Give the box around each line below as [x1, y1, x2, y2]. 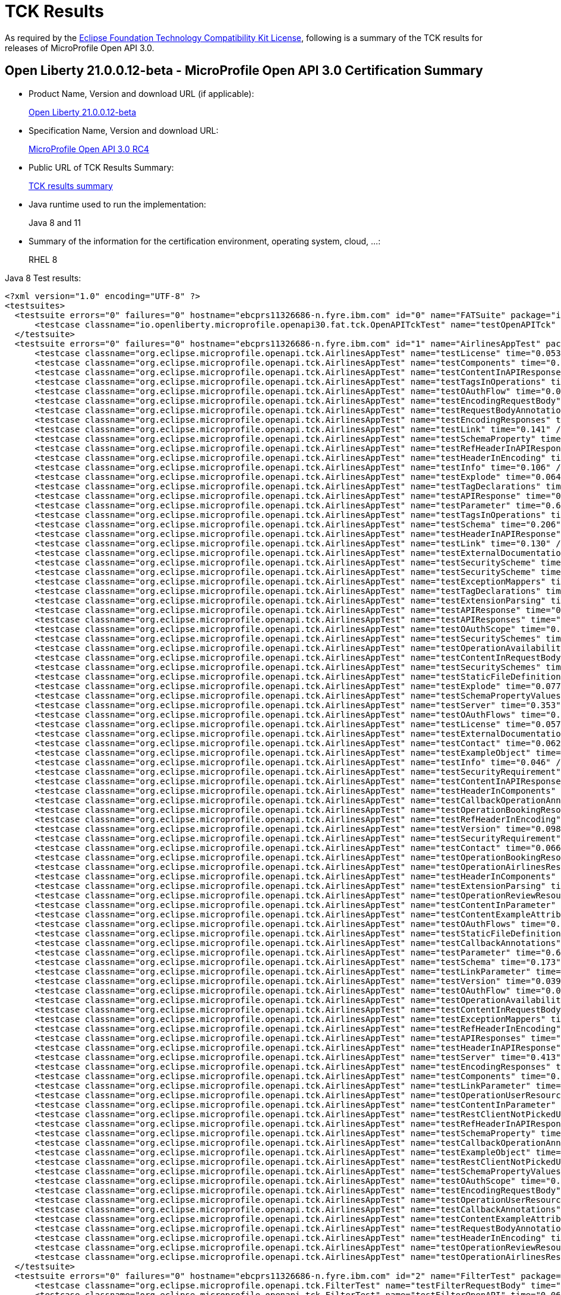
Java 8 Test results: [5, 272, 81, 283]
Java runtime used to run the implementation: [29, 199, 206, 209]
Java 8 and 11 [29, 217, 81, 228]
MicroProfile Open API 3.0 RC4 [29, 143, 149, 154]
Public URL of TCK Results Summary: [29, 162, 174, 172]
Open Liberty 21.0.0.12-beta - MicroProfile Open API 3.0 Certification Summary [5, 63, 483, 78]
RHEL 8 [29, 254, 58, 265]
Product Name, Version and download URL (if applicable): [29, 88, 254, 99]
